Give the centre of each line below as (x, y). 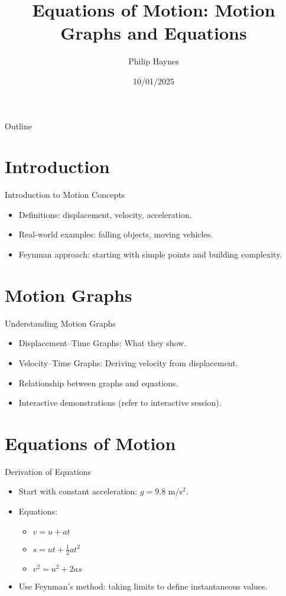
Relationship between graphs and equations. (98, 382)
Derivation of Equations (48, 471)
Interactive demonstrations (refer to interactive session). (120, 403)
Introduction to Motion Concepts (65, 195)
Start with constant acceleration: (78, 491)
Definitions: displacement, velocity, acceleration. (105, 214)
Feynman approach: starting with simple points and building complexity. (150, 254)
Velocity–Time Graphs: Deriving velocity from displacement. (128, 362)
